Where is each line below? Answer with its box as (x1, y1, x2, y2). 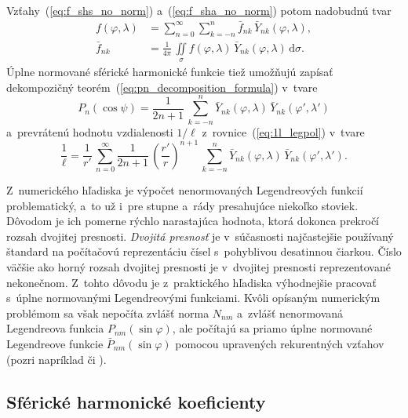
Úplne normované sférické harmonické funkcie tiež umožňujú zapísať (6, 64, 333, 80)
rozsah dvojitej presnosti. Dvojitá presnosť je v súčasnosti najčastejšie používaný (6, 227, 394, 244)
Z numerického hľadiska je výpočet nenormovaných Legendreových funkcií (6, 182, 363, 198)
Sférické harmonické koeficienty (6, 389, 266, 413)
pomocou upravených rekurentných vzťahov (175, 335, 384, 351)
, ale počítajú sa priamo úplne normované (172, 320, 373, 336)
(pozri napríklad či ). (6, 351, 107, 367)
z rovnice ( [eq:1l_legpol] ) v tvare (202, 123, 365, 140)
